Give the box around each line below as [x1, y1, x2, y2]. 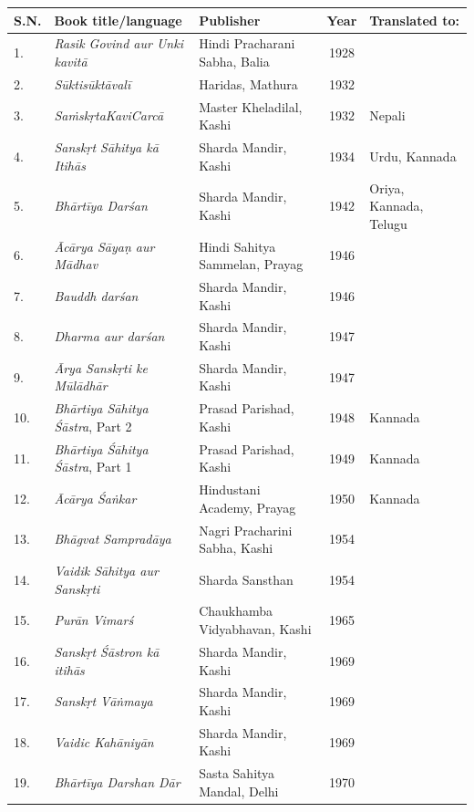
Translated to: [369, 10, 459, 29]
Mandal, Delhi [199, 781, 279, 800]
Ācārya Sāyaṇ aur [54, 236, 155, 255]
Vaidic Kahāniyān [54, 732, 154, 751]
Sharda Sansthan [199, 569, 294, 588]
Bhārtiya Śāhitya [54, 439, 149, 458]
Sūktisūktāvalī [54, 74, 131, 93]
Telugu [369, 213, 407, 233]
